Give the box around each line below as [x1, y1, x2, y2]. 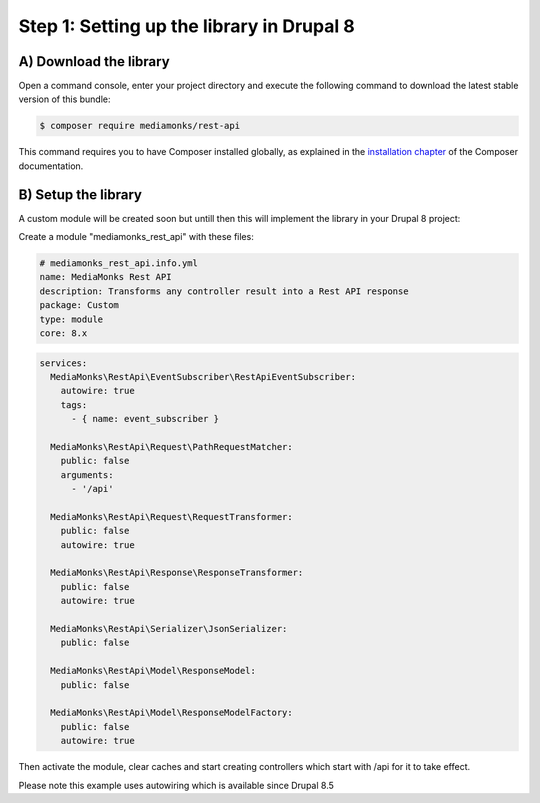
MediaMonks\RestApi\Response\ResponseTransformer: [50, 567, 304, 579]
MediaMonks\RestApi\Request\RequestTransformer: [50, 511, 294, 522]
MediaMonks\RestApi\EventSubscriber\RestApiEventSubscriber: [50, 371, 357, 383]
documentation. [18, 160, 84, 172]
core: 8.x [39, 328, 88, 339]
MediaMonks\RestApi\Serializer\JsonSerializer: [50, 623, 288, 635]
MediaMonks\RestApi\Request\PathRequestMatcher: [50, 441, 294, 452]
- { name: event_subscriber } [71, 413, 220, 425]
